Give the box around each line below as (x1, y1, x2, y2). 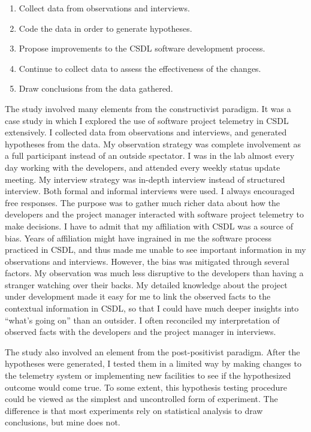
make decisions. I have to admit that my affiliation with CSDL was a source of (5, 219, 293, 232)
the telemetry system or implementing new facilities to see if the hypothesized (5, 369, 291, 382)
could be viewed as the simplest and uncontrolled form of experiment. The (5, 392, 278, 405)
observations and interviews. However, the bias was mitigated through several (5, 255, 289, 267)
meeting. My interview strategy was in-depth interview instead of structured (5, 173, 285, 185)
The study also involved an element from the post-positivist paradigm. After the (5, 345, 300, 358)
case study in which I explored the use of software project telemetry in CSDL (5, 114, 289, 126)
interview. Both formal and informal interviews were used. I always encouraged (5, 185, 295, 197)
